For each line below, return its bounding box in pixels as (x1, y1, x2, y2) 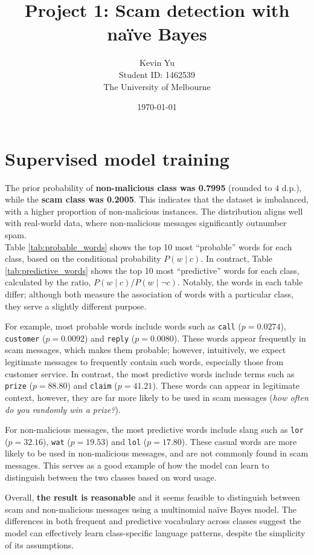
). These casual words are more (181, 435, 297, 447)
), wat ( (43, 435, 71, 447)
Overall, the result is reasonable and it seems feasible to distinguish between (5, 491, 300, 504)
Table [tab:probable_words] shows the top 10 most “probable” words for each (5, 240, 292, 253)
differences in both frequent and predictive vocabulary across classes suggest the (5, 514, 301, 527)
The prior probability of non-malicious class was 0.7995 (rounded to (5, 181, 272, 193)
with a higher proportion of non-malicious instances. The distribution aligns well (5, 204, 303, 217)
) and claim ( (67, 379, 118, 392)
